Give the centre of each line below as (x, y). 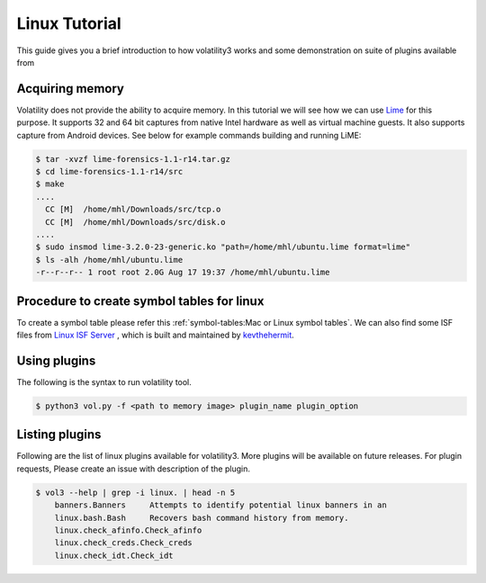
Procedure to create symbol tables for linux (140, 301)
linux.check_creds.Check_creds (123, 543)
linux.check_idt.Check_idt (114, 555)
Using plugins (56, 360)
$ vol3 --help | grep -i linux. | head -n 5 (135, 492)
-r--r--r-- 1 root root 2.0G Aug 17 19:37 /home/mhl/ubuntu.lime (183, 273)
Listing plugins (59, 435)
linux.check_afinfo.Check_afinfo (128, 530)
